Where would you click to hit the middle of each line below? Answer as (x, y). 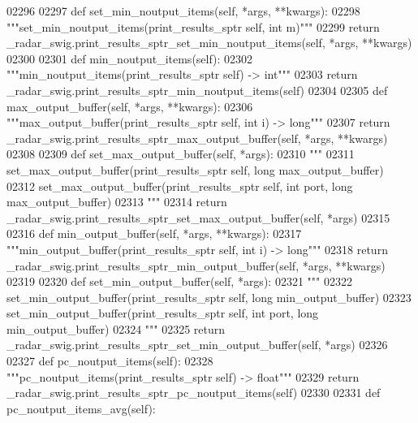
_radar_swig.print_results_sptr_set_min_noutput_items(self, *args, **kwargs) (209, 43)
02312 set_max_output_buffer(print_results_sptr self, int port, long (180, 186)
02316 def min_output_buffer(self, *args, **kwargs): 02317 (154, 233)
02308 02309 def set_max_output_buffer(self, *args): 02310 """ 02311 (181, 154)
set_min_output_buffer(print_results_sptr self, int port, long (163, 313)
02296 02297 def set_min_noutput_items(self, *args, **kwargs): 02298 (183, 11)
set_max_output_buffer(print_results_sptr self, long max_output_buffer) (195, 169)
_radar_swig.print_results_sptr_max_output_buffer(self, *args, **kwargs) (197, 138)
